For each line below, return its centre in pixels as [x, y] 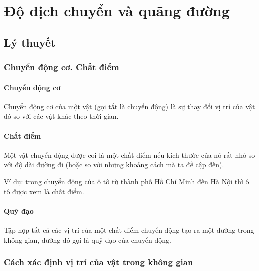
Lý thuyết [30, 42]
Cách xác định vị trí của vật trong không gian [99, 262]
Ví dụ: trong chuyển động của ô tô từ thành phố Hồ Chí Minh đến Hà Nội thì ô [127, 181]
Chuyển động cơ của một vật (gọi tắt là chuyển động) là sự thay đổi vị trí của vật [130, 106]
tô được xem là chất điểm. [44, 191]
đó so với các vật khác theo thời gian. [61, 116]
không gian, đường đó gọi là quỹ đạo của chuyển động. [88, 240]
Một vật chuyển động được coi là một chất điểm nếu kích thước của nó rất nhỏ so [130, 155]
